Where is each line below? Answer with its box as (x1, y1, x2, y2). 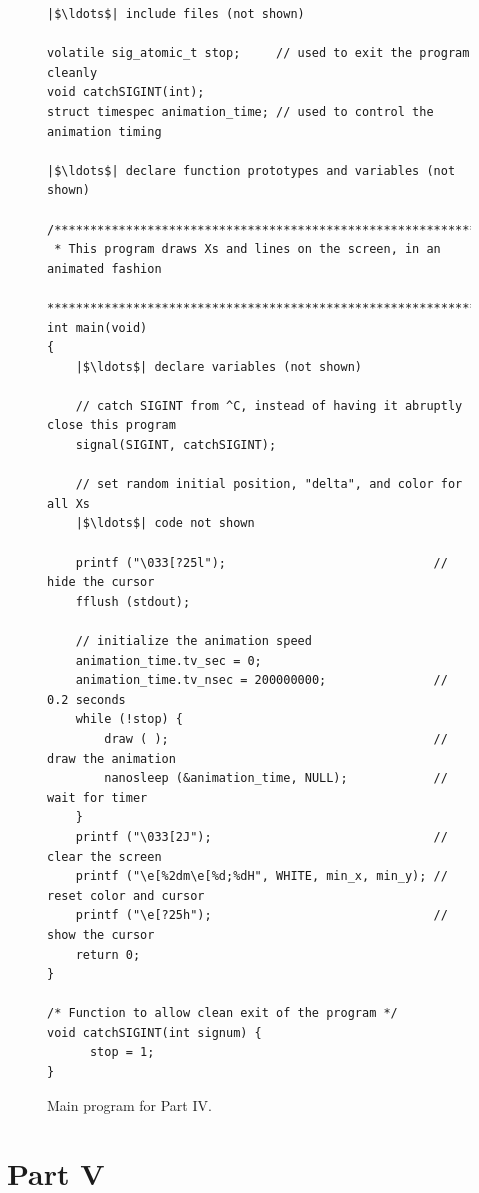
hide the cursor (47, 575, 155, 590)
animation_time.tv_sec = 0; (75, 653, 262, 668)
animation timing (47, 124, 162, 139)
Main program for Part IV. (47, 1094, 212, 1115)
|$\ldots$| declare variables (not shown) (75, 359, 362, 374)
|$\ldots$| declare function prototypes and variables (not (47, 163, 456, 178)
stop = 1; (89, 1045, 155, 1060)
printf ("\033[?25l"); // (75, 555, 448, 570)
